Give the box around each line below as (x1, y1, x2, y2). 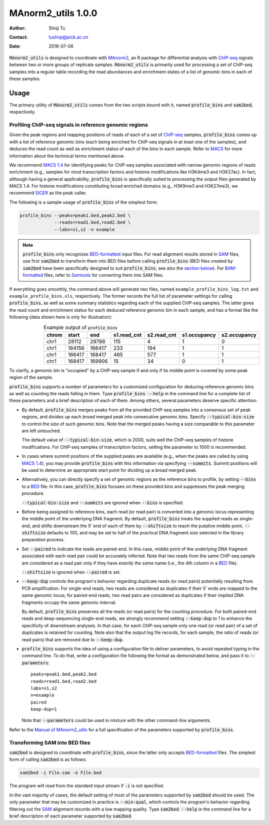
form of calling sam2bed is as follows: (9, 756, 87, 762)
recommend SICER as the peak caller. (9, 190, 87, 196)
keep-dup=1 (30, 706, 57, 712)
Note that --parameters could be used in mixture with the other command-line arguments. (21, 717, 211, 723)
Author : (9, 25, 26, 31)
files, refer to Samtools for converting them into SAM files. (44, 272, 164, 278)
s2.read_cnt (147, 331, 177, 338)
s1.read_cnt (113, 331, 142, 338)
